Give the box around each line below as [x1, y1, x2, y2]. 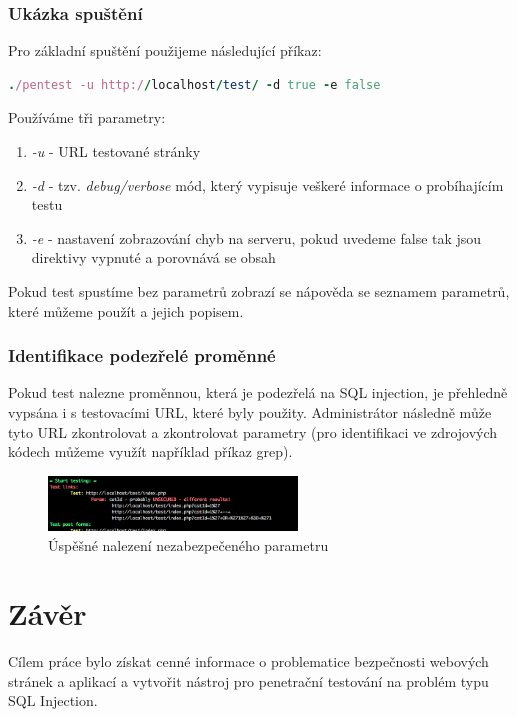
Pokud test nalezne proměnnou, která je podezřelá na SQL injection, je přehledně [8, 382, 508, 403]
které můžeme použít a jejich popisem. [8, 300, 244, 321]
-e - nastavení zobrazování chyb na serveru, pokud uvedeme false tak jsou [31, 227, 482, 248]
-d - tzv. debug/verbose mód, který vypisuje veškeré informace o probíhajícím [31, 174, 504, 195]
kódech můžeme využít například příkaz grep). [8, 441, 293, 462]
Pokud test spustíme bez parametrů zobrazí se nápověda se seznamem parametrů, [8, 280, 510, 301]
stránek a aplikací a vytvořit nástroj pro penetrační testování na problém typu [8, 670, 489, 691]
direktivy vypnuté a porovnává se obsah [31, 247, 276, 268]
